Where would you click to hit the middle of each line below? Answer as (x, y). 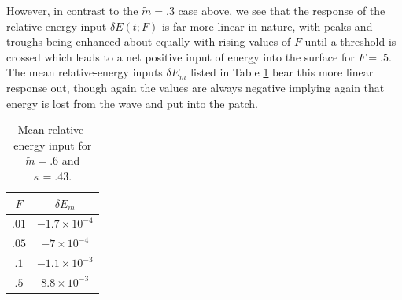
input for (70, 144)
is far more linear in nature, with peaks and (267, 26)
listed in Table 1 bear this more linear (282, 72)
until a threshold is (350, 41)
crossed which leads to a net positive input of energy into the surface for (181, 56)
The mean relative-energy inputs (85, 72)
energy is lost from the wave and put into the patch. (132, 103)
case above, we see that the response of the (282, 10)
